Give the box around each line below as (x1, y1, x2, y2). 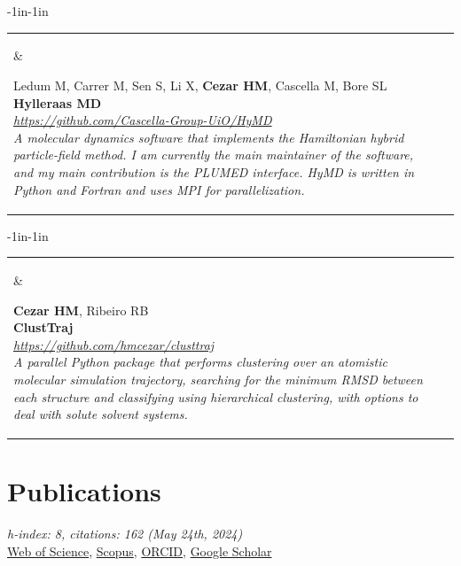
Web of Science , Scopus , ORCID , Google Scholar (7, 541, 272, 560)
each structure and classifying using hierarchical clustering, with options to (13, 387, 418, 406)
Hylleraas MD (13, 93, 102, 112)
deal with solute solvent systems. (13, 405, 188, 423)
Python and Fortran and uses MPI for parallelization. (13, 180, 305, 198)
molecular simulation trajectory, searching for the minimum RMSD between (13, 369, 423, 388)
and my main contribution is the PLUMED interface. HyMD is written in (13, 162, 415, 181)
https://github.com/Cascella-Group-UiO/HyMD (13, 111, 272, 129)
